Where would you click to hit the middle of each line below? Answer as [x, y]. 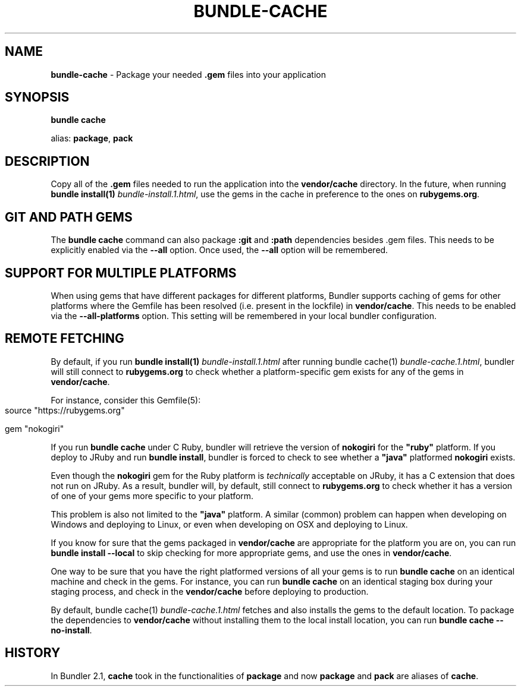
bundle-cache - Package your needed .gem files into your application [188, 74]
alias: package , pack [92, 138]
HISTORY [33, 653]
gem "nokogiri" [34, 428]
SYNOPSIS [37, 97]
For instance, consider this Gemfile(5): [126, 400]
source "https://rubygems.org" [65, 410]
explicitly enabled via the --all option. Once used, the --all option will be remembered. [219, 250]
